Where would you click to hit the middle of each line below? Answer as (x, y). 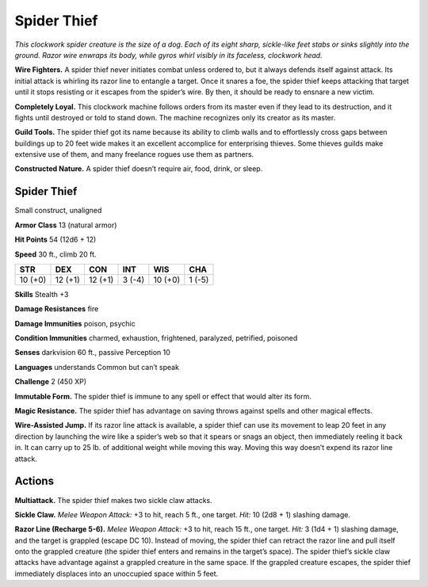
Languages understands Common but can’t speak (97, 367)
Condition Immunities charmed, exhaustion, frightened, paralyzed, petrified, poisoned (156, 338)
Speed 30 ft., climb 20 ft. (55, 254)
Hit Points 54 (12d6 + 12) (55, 240)
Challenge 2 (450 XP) (51, 382)
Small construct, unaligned (58, 211)
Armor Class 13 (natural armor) (66, 225)
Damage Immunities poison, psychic (75, 323)
